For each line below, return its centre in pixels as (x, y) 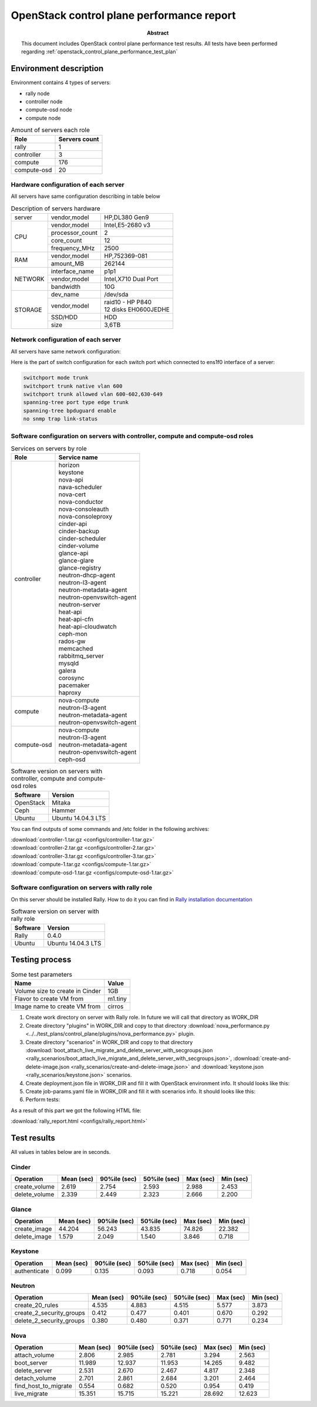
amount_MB (68, 264)
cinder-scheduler (82, 538)
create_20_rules (36, 1305)
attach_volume (34, 1355)
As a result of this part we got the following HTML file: (76, 1110)
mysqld (69, 664)
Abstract (158, 33)
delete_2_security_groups (50, 1321)
